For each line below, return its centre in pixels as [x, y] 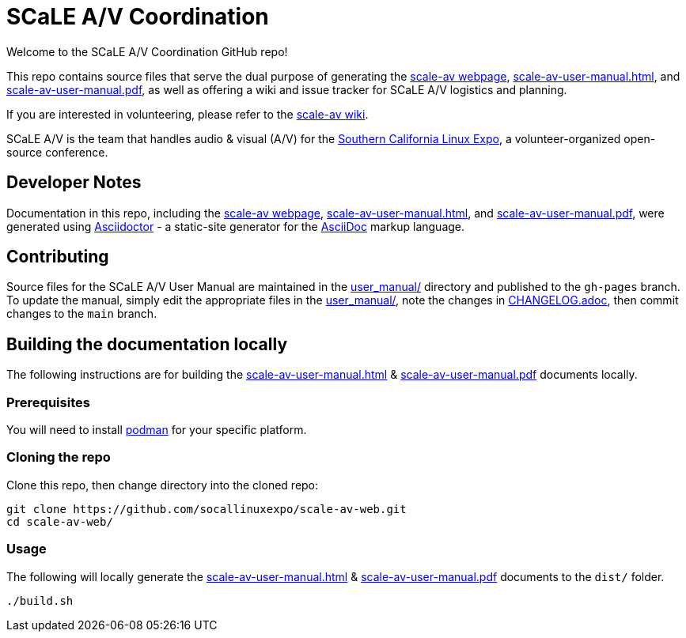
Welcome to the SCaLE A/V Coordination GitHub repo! [147, 51]
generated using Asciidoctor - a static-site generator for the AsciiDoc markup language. [236, 226]
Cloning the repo [59, 457]
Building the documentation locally [147, 344]
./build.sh [40, 600]
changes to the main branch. [82, 314]
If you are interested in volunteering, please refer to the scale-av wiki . [188, 114]
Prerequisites [48, 402]
